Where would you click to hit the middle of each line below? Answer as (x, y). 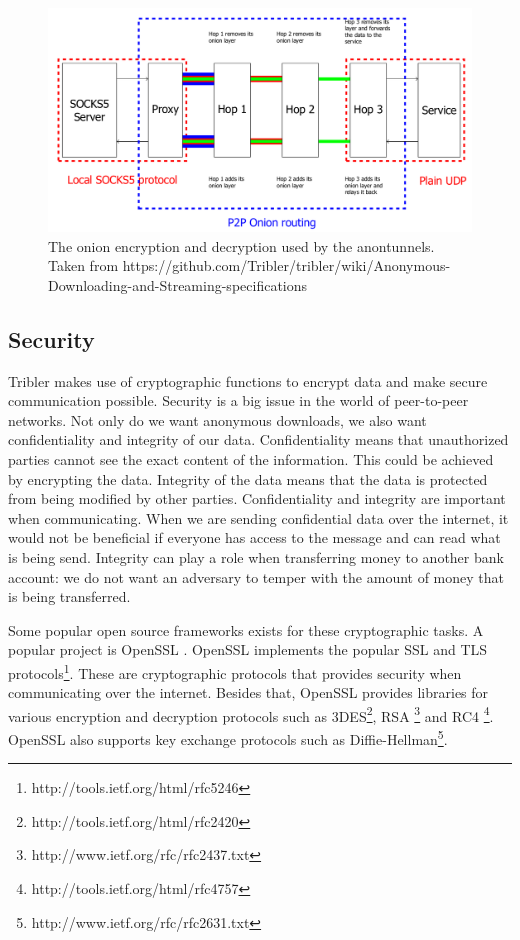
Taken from (83, 265)
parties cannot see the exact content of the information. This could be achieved (251, 458)
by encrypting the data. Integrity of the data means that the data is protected (248, 478)
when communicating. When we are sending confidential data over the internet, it (258, 517)
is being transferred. (69, 596)
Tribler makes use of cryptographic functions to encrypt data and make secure (248, 380)
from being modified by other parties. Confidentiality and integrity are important (257, 498)
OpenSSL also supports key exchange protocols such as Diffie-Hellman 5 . (228, 737)
